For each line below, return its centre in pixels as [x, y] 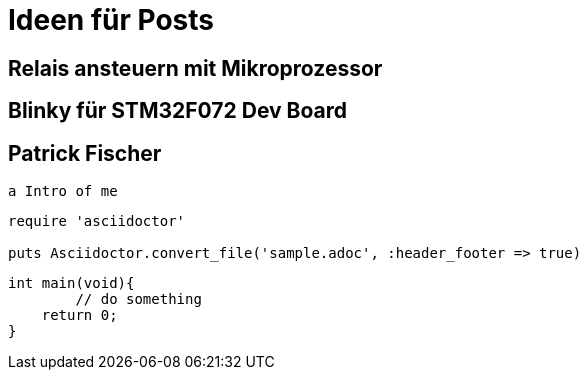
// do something [138, 299]
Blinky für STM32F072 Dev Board [178, 111]
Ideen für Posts [111, 20]
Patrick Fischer [85, 153]
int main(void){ [71, 283]
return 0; [79, 315]
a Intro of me [63, 191]
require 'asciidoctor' [97, 221]
